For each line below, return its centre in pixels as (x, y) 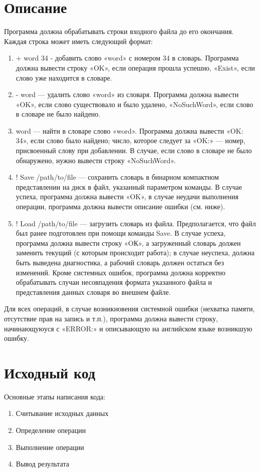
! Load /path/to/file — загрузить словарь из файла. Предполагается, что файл (136, 223)
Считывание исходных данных (62, 413)
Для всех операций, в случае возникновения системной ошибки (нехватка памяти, (129, 309)
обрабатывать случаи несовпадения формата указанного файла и (114, 282)
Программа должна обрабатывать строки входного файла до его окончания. (119, 31)
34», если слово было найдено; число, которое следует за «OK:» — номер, (131, 140)
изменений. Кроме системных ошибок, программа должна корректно (121, 272)
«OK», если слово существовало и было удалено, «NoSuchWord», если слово (135, 104)
